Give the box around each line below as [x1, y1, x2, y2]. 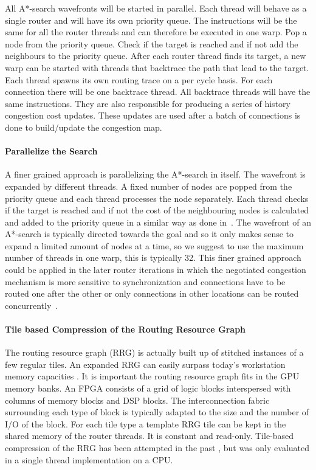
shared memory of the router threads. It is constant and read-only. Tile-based [5, 429, 294, 442]
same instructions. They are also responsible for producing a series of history [5, 97, 290, 109]
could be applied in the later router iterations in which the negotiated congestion [5, 263, 306, 276]
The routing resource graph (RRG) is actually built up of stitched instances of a [5, 346, 304, 359]
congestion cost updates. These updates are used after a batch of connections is [5, 109, 301, 122]
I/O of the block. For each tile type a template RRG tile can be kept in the [5, 417, 286, 430]
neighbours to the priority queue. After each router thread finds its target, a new [5, 49, 306, 62]
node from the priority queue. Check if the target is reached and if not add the [5, 37, 298, 50]
